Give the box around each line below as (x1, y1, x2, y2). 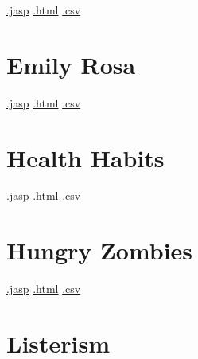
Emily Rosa (6, 48, 136, 80)
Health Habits (6, 141, 165, 174)
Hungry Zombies (6, 234, 193, 267)
